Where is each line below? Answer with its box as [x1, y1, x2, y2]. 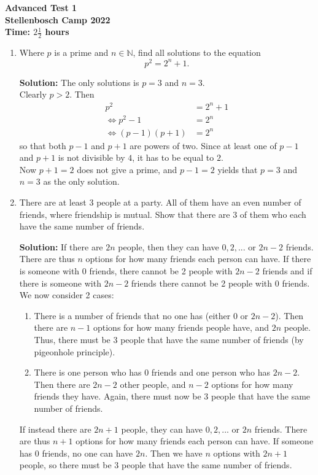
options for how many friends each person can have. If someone [76, 434, 314, 447]
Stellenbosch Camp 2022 [5, 13, 111, 26]
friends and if [262, 264, 312, 277]
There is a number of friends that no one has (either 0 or [34, 309, 249, 322]
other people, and [120, 377, 186, 390]
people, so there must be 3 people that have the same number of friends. [19, 458, 292, 471]
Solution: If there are [19, 240, 103, 253]
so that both [19, 139, 66, 152]
